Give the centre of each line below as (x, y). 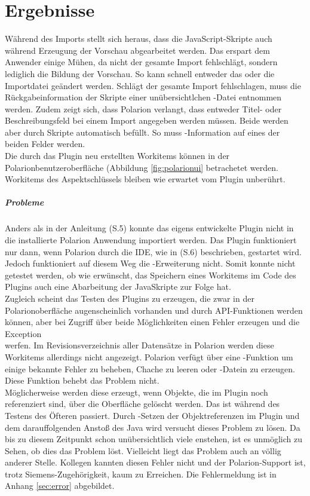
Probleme (24, 202)
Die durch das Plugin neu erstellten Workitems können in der (117, 156)
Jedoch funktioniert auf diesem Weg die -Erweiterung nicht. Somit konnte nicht (150, 263)
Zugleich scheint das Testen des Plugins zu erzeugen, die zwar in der (130, 298)
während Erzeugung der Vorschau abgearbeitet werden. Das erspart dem (137, 50)
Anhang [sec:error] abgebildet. (60, 486)
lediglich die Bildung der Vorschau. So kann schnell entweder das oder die (140, 73)
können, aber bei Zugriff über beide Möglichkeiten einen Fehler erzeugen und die (152, 322)
